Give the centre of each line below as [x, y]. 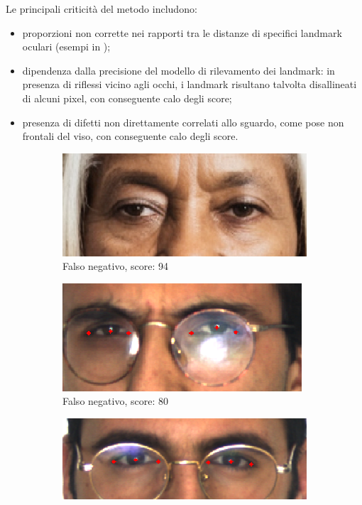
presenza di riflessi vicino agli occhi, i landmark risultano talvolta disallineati [190, 84]
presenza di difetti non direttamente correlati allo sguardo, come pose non [183, 122]
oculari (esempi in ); [66, 47]
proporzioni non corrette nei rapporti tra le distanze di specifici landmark [182, 32]
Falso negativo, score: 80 [115, 401]
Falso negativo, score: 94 [115, 266]
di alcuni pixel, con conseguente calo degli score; [127, 98]
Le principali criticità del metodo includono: [102, 9]
